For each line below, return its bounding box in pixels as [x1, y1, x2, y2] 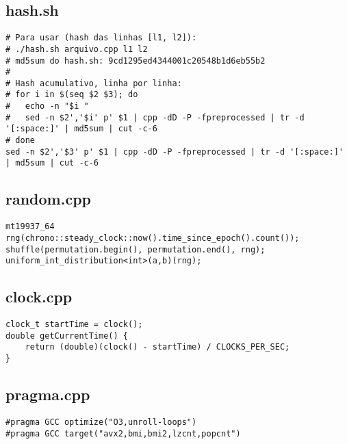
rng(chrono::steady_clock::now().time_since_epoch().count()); [5, 233, 300, 243]
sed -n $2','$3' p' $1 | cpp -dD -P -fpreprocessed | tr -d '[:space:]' [5, 146, 344, 157]
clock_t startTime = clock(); [5, 319, 143, 330]
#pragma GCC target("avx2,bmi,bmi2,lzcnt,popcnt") [5, 428, 241, 439]
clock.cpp [5, 286, 73, 307]
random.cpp [5, 188, 91, 209]
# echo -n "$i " [5, 101, 89, 112]
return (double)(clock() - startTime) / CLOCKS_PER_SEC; [25, 342, 290, 352]
